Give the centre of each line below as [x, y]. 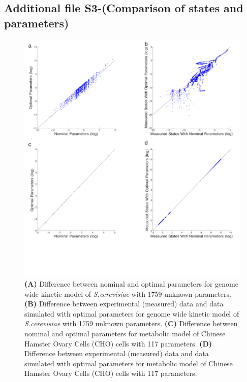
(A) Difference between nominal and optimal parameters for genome [131, 284]
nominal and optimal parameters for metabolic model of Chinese [125, 334]
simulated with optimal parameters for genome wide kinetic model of [132, 313]
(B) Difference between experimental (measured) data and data [124, 304]
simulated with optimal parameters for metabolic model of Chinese [129, 363]
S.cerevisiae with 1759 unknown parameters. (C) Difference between [131, 323]
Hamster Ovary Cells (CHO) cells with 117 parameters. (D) [118, 343]
